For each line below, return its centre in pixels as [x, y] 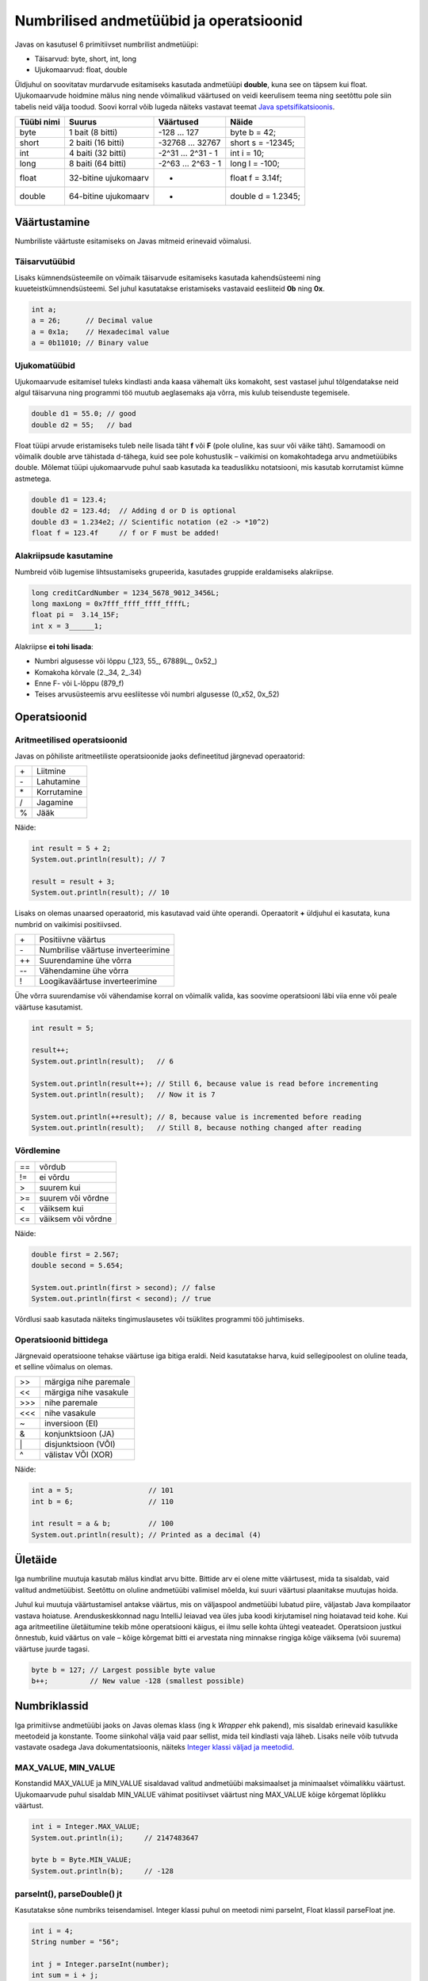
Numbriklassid [52, 1706]
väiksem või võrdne [76, 1219]
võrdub [53, 1166]
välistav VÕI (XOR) [78, 1455]
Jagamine [55, 802]
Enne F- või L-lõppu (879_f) [79, 683]
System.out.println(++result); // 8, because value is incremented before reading [197, 1116]
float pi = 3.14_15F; [75, 615]
